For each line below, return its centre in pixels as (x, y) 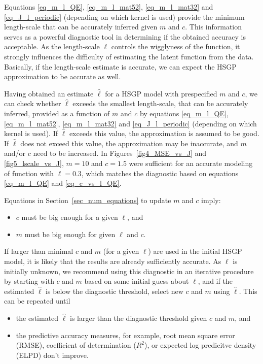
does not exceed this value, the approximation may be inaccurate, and (129, 143)
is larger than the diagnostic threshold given (139, 318)
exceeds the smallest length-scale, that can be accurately (160, 103)
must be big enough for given (70, 234)
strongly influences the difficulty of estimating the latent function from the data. (129, 56)
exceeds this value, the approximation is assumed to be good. (164, 133)
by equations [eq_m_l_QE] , (184, 113)
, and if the (215, 281)
